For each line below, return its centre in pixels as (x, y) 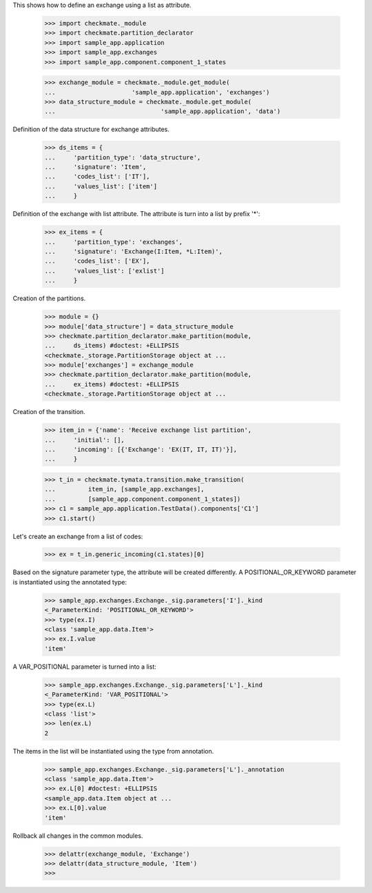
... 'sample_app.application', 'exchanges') (157, 92)
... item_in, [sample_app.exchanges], (124, 489)
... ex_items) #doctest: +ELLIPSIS (112, 384)
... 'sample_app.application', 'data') (163, 111)
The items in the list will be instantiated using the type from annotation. (113, 751)
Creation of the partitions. (49, 298)
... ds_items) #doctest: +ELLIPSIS (112, 346)
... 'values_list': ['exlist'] (104, 271)
